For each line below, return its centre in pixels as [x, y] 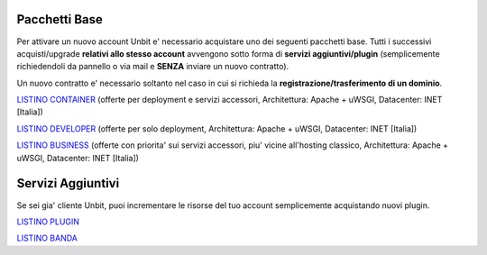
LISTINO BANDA [47, 238]
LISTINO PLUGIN [48, 222]
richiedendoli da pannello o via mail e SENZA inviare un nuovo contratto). [153, 67]
